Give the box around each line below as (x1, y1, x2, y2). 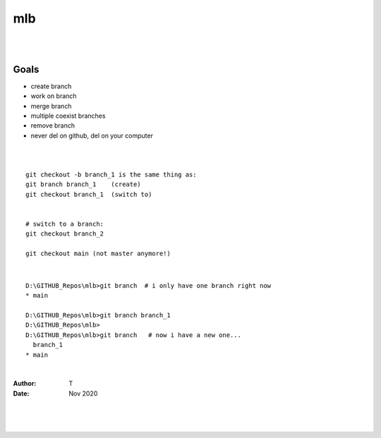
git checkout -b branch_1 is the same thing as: (25, 170, 197, 178)
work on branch (30, 92, 77, 100)
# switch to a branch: (25, 219, 104, 228)
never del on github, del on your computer (30, 131, 153, 140)
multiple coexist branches (30, 111, 106, 120)
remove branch (30, 121, 75, 130)
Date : (13, 389, 30, 398)
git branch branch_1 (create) (25, 181, 141, 188)
